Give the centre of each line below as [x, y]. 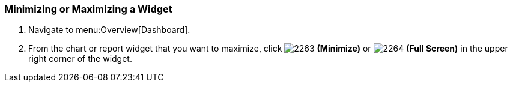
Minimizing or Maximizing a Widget [88, 9]
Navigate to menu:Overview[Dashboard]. [109, 30]
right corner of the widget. [80, 59]
